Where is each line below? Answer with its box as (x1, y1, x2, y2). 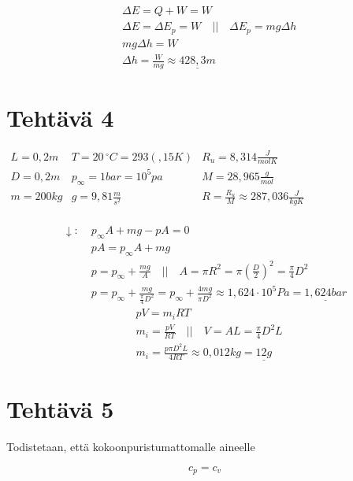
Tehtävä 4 (6, 102, 114, 134)
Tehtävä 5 (6, 393, 114, 425)
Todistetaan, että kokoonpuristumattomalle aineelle (6, 438, 255, 455)
